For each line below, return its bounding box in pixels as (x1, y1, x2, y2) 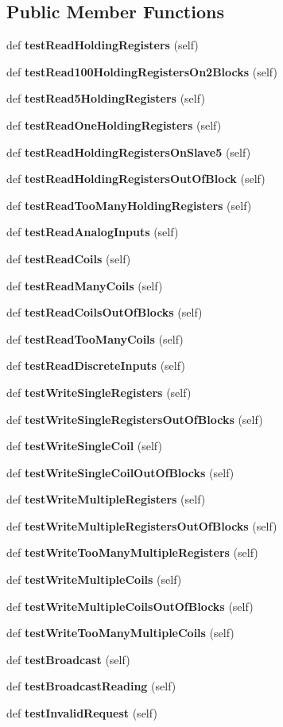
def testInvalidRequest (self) (6, 705, 157, 721)
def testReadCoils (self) (6, 250, 131, 266)
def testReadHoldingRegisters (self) (6, 37, 199, 53)
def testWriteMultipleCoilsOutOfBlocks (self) (6, 597, 254, 614)
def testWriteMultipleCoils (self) (6, 571, 182, 588)
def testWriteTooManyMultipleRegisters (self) (6, 544, 258, 561)
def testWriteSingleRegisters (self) (6, 383, 192, 400)
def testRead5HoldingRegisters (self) (6, 90, 205, 107)
